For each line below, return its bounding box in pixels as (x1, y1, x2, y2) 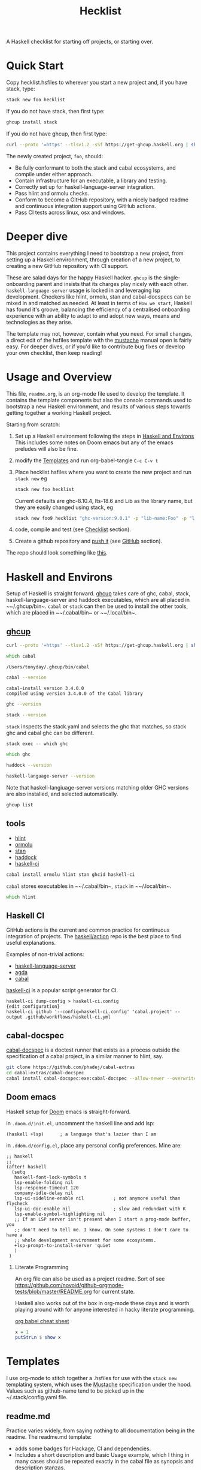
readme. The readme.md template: (6, 1433, 92, 1440)
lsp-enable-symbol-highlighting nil (14, 1211, 106, 1217)
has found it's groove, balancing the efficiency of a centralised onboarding (6, 306, 190, 313)
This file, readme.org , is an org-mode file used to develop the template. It (6, 390, 185, 397)
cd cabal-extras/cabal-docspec (6, 1070, 84, 1076)
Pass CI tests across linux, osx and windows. (14, 209, 126, 216)
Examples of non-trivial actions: (6, 951, 85, 958)
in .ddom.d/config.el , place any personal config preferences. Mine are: (6, 1141, 182, 1149)
